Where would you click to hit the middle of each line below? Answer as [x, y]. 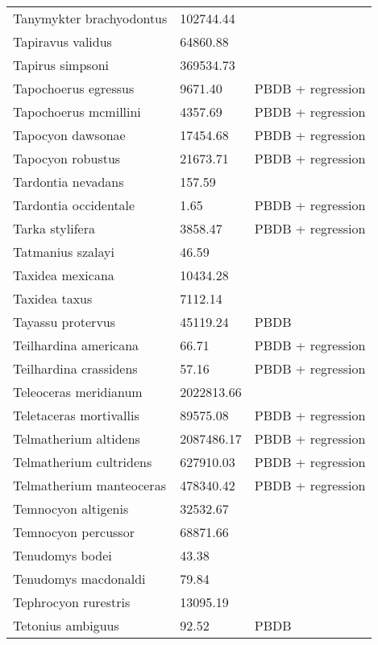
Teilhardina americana [76, 345]
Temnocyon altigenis [71, 509]
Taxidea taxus [53, 298]
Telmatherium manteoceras [89, 485]
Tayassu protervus [64, 322]
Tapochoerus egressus [74, 88]
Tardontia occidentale [74, 205]
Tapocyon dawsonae [69, 135]
